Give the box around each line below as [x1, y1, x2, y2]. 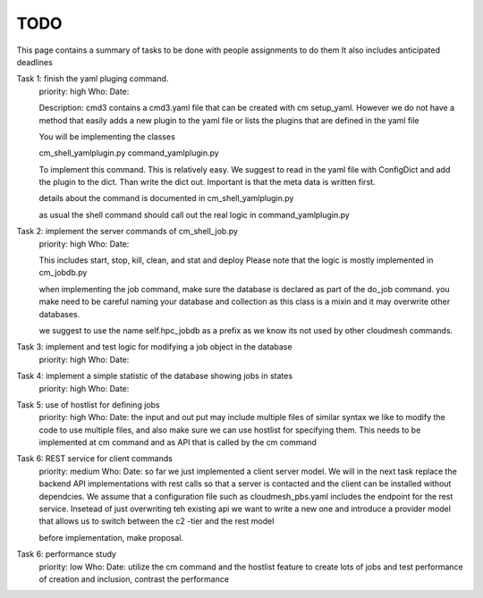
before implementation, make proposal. [38, 532, 183, 543]
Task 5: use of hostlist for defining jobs [16, 399, 160, 410]
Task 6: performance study [16, 549, 116, 560]
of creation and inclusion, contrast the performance [38, 574, 230, 585]
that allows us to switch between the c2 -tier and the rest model [38, 516, 275, 526]
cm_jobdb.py [38, 267, 88, 278]
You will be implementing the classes [38, 131, 176, 142]
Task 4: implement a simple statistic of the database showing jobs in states [16, 371, 293, 382]
